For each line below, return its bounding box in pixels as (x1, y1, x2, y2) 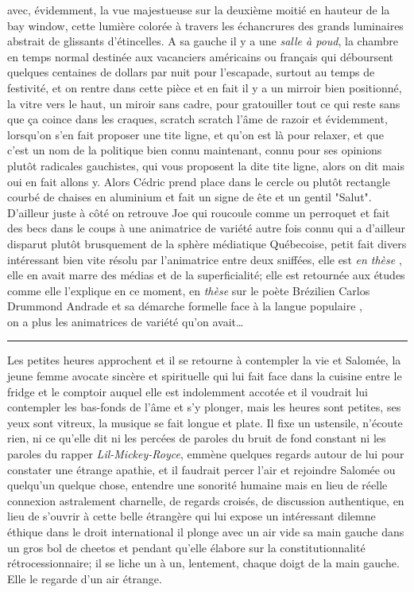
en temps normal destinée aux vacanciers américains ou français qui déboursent (7, 48, 393, 64)
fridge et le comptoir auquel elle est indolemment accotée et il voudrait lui (7, 383, 368, 399)
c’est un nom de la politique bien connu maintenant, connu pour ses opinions (7, 142, 382, 158)
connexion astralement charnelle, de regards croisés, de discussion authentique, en (7, 492, 404, 508)
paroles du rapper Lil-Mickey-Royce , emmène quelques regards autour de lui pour (7, 446, 404, 462)
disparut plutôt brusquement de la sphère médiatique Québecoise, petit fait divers (7, 235, 407, 251)
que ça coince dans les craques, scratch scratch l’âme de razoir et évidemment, (7, 111, 388, 127)
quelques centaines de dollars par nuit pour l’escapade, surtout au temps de (7, 64, 375, 80)
